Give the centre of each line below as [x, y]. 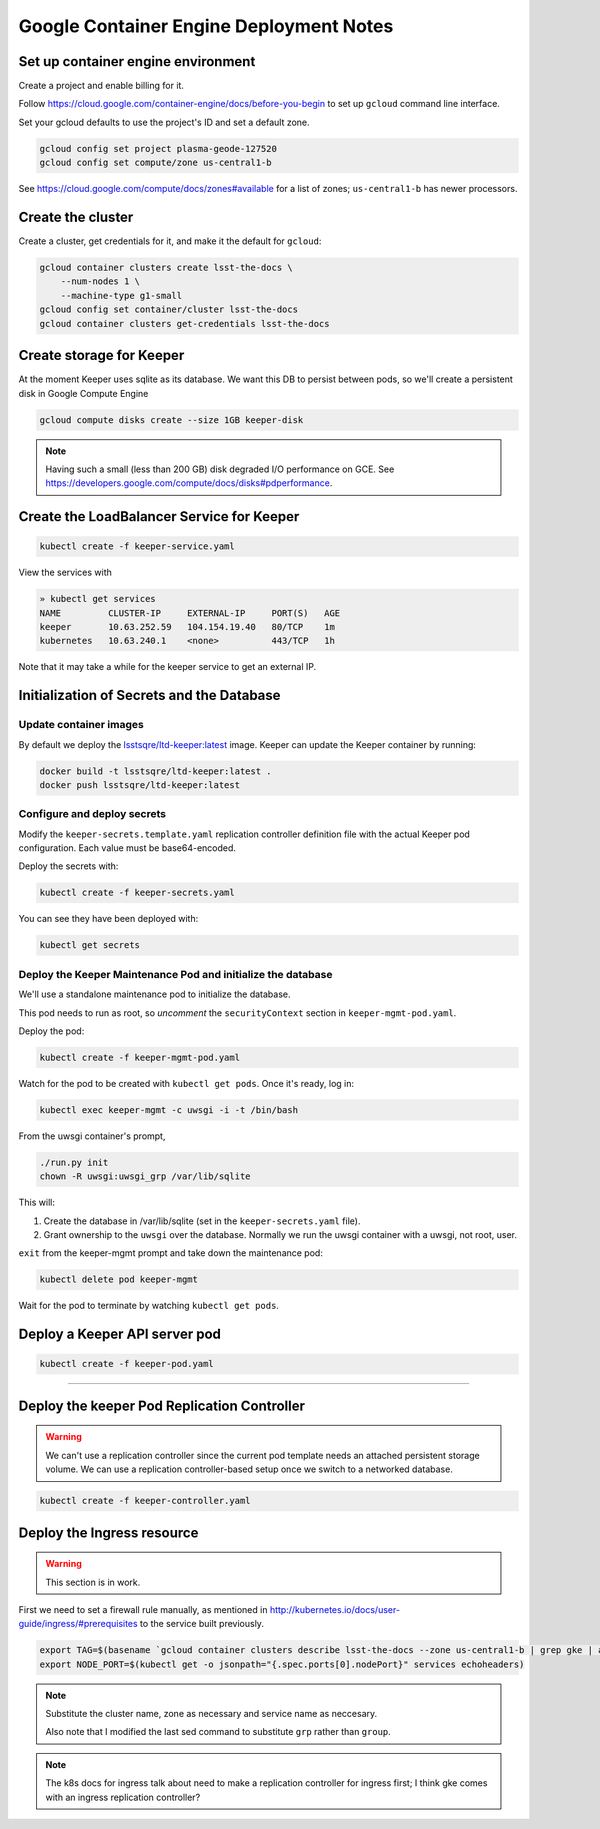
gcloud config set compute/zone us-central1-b [155, 163]
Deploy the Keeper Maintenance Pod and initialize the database [175, 974]
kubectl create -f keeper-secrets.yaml [137, 893]
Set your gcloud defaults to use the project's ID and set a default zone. [164, 122]
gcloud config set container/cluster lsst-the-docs [169, 309]
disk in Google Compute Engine [83, 393]
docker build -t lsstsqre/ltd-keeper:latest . [155, 771]
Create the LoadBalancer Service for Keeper [159, 516]
